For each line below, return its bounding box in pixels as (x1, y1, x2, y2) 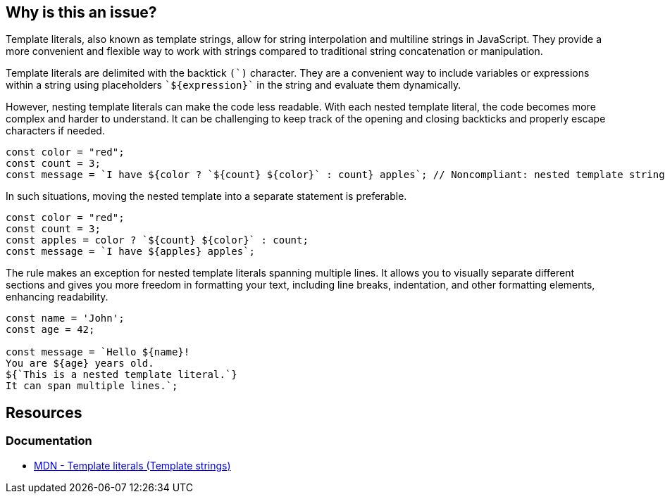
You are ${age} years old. (6, 358, 154, 369)
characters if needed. (6, 125, 105, 137)
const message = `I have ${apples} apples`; (6, 246, 256, 258)
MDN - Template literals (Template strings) (34, 459, 231, 472)
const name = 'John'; (6, 312, 125, 324)
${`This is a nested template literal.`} (6, 369, 237, 381)
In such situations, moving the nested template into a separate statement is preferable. (6, 190, 407, 203)
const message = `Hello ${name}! (6, 346, 190, 358)
